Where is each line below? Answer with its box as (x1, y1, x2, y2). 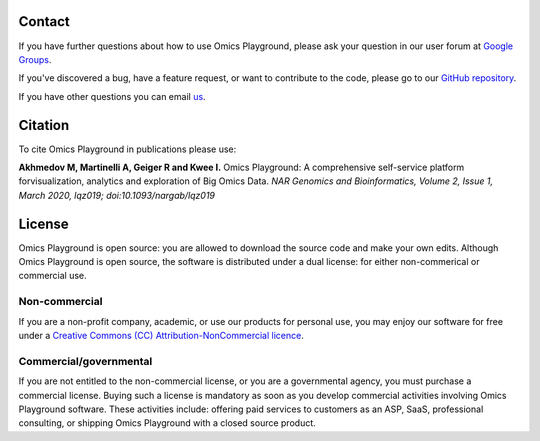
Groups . (18, 53, 52, 65)
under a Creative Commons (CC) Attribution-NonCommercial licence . (18, 329, 304, 341)
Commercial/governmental (18, 354, 153, 368)
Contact (18, 13, 70, 30)
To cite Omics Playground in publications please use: (18, 143, 237, 155)
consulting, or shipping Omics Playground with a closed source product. (18, 417, 317, 429)
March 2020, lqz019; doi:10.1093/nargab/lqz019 (18, 189, 215, 201)
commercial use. (18, 270, 87, 282)
